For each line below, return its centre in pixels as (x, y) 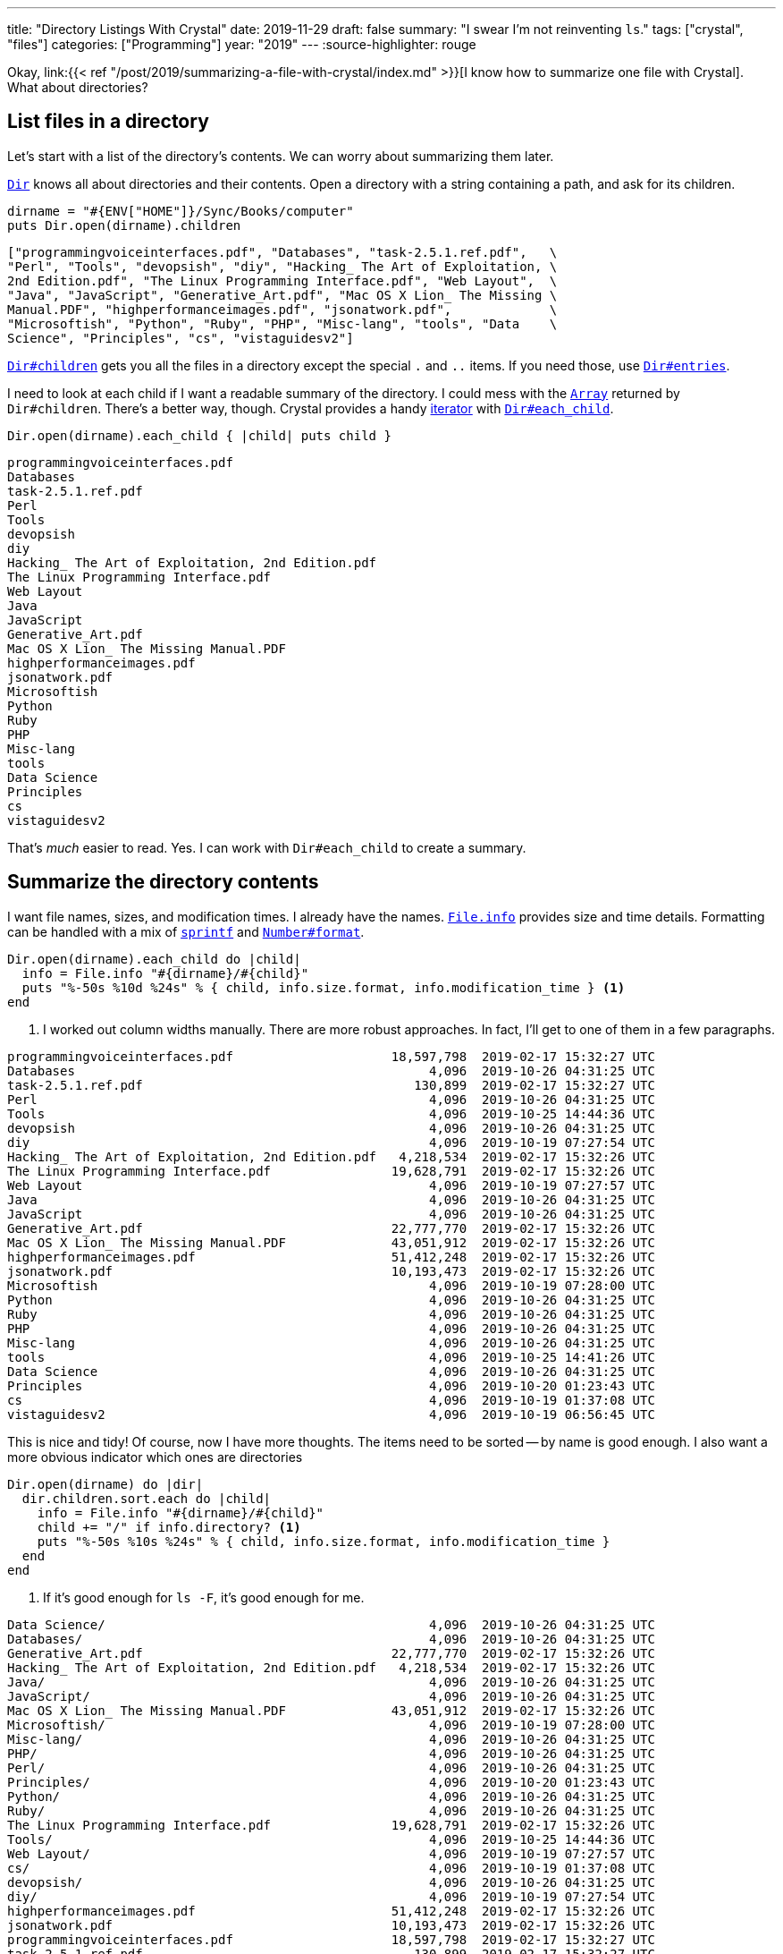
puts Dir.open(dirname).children (124, 225)
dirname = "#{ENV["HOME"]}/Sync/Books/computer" (181, 211)
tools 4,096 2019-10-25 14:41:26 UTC (331, 1357)
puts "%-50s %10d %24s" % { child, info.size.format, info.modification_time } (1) (324, 987)
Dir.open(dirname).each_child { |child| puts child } (199, 435)
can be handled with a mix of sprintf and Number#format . (186, 931)
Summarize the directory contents (163, 882)
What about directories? (78, 87)
